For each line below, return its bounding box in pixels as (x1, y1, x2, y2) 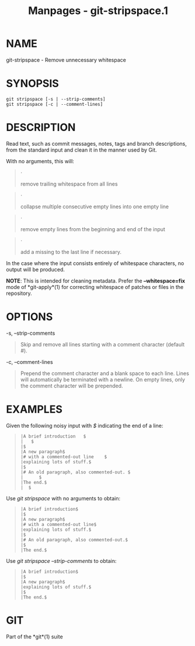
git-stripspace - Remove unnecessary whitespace (6, 56, 127, 63)
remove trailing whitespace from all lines (20, 180, 118, 187)
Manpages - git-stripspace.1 (28, 4, 168, 18)
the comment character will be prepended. (20, 382, 124, 389)
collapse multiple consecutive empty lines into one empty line (20, 203, 169, 210)
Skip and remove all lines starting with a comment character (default (20, 341, 185, 348)
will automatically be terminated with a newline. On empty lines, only (20, 376, 186, 383)
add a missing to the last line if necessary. (20, 248, 121, 255)
